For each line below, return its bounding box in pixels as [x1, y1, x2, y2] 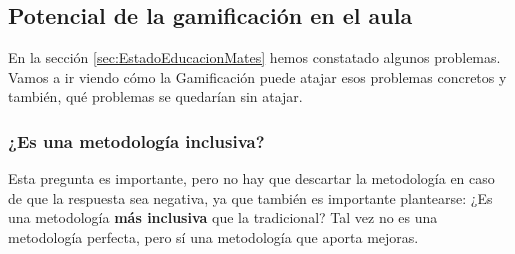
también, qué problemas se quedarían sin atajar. [8, 86, 303, 107]
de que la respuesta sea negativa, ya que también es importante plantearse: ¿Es [8, 187, 493, 208]
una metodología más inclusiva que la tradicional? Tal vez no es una [8, 207, 438, 228]
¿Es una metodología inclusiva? [8, 128, 265, 153]
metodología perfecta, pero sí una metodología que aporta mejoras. [8, 226, 419, 247]
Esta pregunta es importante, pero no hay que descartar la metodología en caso [8, 168, 495, 189]
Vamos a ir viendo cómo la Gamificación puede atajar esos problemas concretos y [8, 66, 507, 87]
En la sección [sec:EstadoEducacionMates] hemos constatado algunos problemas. [8, 47, 501, 68]
